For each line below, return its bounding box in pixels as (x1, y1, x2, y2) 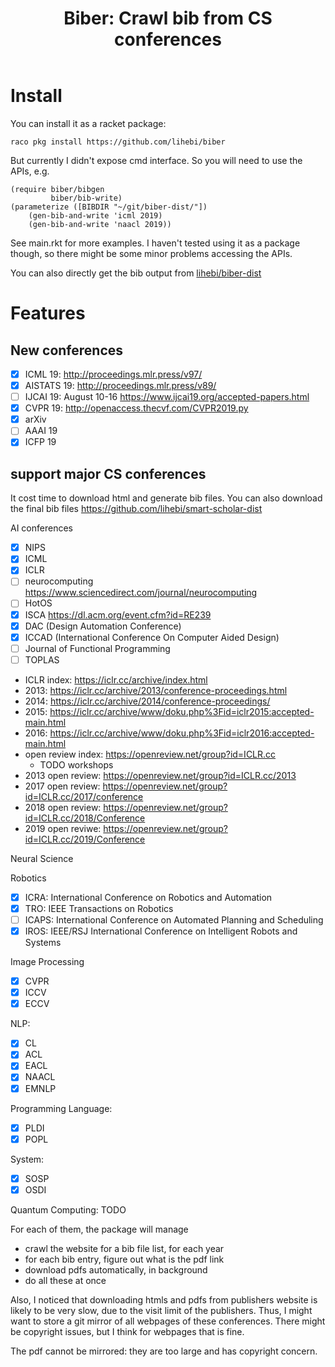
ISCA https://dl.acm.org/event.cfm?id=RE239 (24, 608, 212, 621)
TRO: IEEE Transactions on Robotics (24, 902, 174, 914)
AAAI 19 (24, 425, 58, 437)
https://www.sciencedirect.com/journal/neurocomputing (24, 587, 258, 599)
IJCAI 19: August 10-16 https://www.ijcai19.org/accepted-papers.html (24, 391, 310, 403)
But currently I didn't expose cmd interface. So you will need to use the (10, 154, 303, 166)
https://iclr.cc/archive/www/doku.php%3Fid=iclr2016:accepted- (49, 727, 315, 739)
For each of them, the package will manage (10, 1223, 189, 1235)
